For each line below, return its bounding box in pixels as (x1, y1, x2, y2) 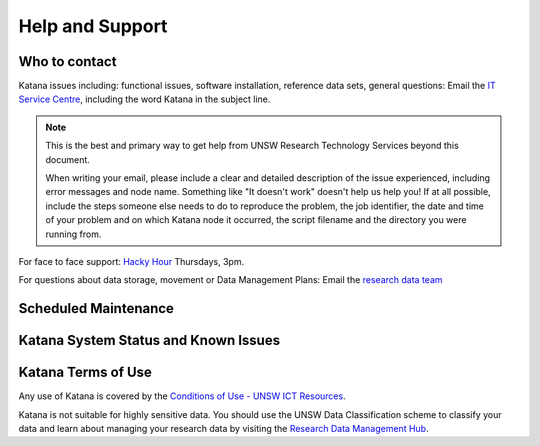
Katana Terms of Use (18, 364, 152, 381)
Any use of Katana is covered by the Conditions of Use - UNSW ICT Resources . (18, 390, 346, 402)
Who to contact (18, 53, 117, 70)
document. (45, 153, 90, 165)
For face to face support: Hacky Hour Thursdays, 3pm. (18, 255, 245, 267)
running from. (45, 228, 102, 240)
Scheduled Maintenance (18, 300, 175, 317)
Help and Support (18, 15, 168, 37)
